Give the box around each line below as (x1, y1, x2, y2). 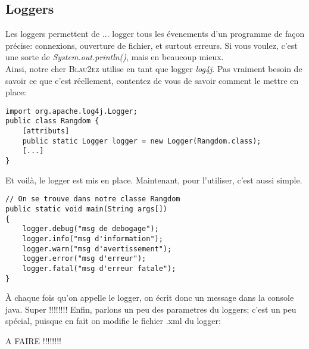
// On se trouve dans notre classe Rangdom (5, 195, 180, 204)
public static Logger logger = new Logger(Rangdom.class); (22, 136, 261, 145)
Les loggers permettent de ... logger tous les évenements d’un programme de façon (5, 27, 305, 40)
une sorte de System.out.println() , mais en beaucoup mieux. (5, 51, 224, 63)
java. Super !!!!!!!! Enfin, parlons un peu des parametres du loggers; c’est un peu (5, 303, 296, 315)
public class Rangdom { (5, 117, 99, 126)
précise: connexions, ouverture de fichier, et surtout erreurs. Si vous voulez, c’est (5, 39, 298, 51)
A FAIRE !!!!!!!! (5, 334, 61, 347)
